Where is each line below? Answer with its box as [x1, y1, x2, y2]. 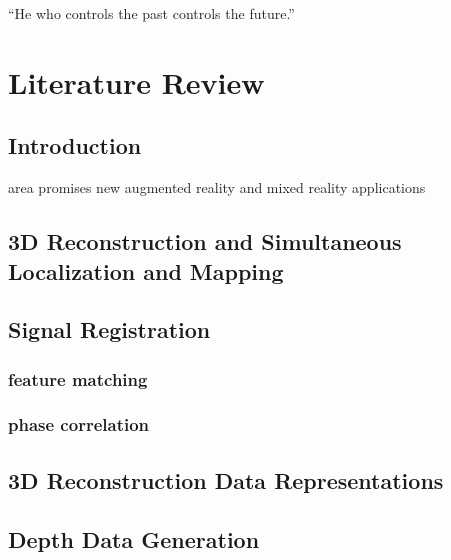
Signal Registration [8, 314, 211, 345]
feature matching [8, 366, 148, 391]
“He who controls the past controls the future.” [8, 3, 295, 23]
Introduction [8, 130, 142, 161]
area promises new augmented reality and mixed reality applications [8, 177, 426, 198]
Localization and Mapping [8, 255, 284, 286]
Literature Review [8, 61, 265, 102]
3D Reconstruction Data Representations [8, 464, 444, 495]
